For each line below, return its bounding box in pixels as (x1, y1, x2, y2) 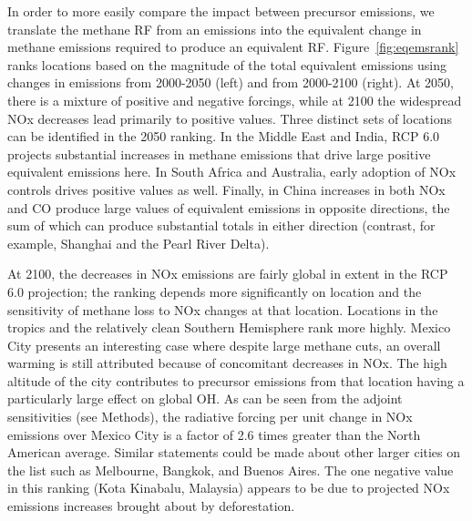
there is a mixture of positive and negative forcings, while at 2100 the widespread (7, 90, 462, 109)
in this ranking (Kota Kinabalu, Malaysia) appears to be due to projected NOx (7, 478, 450, 497)
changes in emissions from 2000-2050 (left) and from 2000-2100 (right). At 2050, (7, 73, 455, 92)
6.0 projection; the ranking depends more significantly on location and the (7, 281, 422, 301)
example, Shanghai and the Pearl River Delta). (7, 233, 270, 252)
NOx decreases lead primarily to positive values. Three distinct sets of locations (7, 108, 453, 128)
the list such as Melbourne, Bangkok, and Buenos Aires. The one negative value (7, 460, 454, 479)
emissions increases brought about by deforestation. (7, 496, 295, 516)
